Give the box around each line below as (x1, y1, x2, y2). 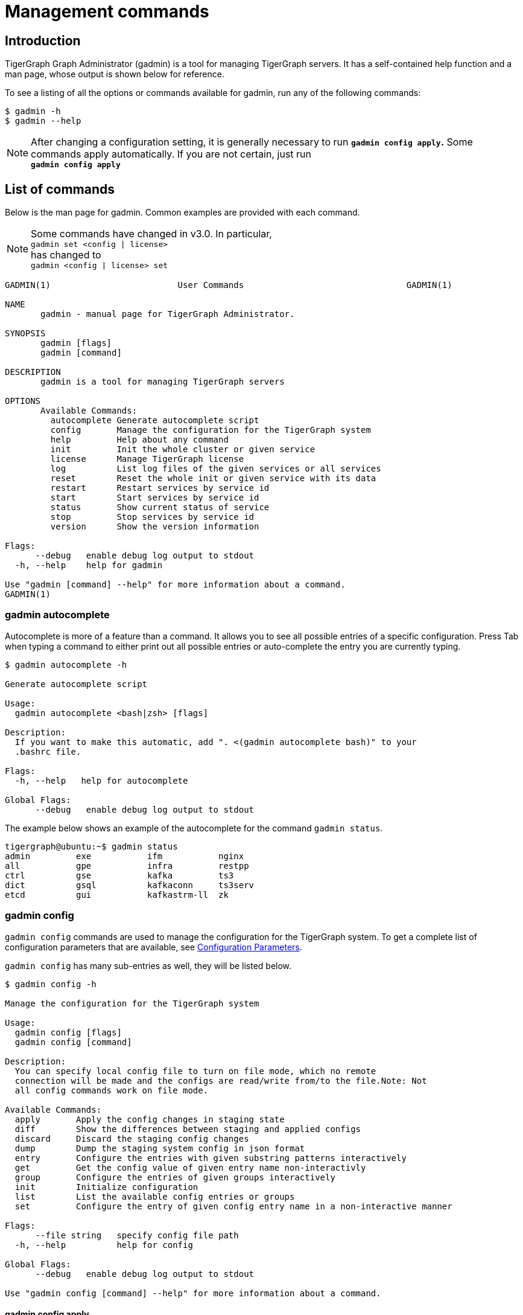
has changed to (31, 249, 101, 261)
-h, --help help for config (14, 1240, 193, 1250)
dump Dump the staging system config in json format (14, 1143, 305, 1153)
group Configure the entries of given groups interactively (14, 1172, 335, 1182)
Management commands (5, 1, 209, 22)
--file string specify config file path (35, 1230, 239, 1240)
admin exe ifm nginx (5, 851, 244, 861)
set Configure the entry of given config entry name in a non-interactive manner (14, 1201, 452, 1211)
